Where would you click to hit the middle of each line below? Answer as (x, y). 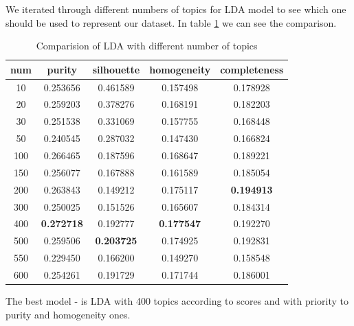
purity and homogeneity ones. (68, 314)
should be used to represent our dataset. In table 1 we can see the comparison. (171, 22)
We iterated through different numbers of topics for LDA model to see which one (176, 9)
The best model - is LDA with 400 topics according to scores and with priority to (177, 301)
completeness (252, 69)
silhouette (116, 69)
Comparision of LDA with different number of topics (147, 46)
